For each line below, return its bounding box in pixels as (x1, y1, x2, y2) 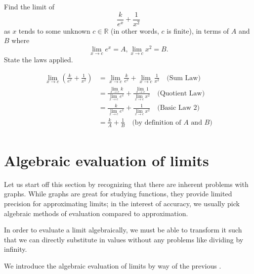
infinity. (4, 244, 27, 254)
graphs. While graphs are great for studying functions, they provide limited (4, 188, 232, 199)
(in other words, (111, 25, 159, 36)
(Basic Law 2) (157, 104, 200, 112)
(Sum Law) (167, 74, 201, 82)
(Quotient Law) (157, 90, 205, 97)
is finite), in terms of (167, 25, 229, 36)
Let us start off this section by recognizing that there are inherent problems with (4, 179, 249, 189)
